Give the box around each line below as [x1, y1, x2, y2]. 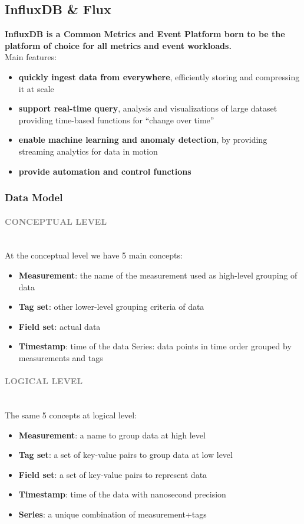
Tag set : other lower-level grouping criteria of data [18, 300, 204, 313]
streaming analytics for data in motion [18, 145, 158, 157]
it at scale [18, 82, 54, 94]
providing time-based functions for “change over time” [18, 113, 214, 126]
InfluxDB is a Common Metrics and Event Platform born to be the [5, 28, 285, 40]
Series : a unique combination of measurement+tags [18, 507, 207, 520]
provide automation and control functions [18, 165, 191, 177]
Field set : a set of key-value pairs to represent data [18, 468, 207, 480]
